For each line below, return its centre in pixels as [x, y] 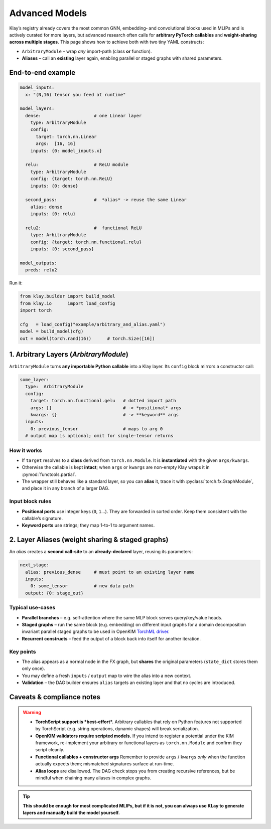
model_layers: [37, 109]
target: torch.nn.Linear [66, 136]
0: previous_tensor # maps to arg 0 [97, 429]
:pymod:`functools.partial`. [49, 474]
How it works [26, 450]
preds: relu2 [41, 270]
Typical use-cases [32, 608]
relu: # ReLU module [77, 165]
